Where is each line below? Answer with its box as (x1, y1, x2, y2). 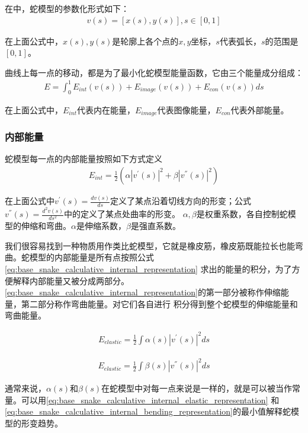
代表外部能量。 (230, 103, 289, 116)
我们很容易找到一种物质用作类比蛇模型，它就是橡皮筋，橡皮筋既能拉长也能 (5, 239, 295, 251)
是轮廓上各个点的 (112, 34, 179, 47)
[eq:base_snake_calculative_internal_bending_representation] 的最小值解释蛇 (5, 405, 291, 418)
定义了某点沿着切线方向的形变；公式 (110, 195, 251, 207)
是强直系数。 (130, 219, 181, 232)
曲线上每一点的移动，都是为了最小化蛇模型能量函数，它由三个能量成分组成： (5, 66, 303, 78)
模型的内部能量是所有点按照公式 (29, 251, 154, 263)
